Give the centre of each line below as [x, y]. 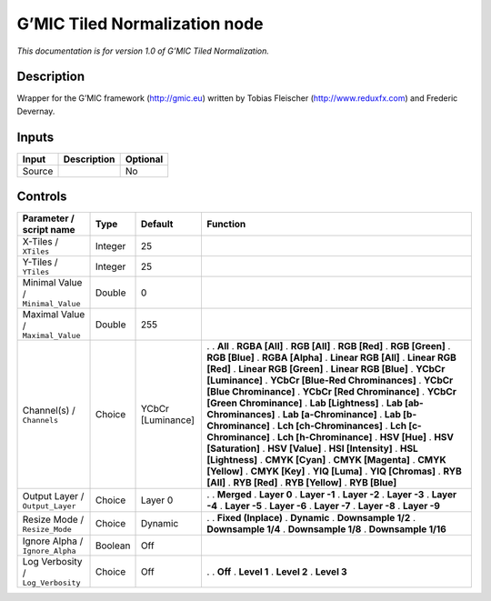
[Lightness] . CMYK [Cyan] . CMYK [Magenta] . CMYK [326, 460]
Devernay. [36, 111]
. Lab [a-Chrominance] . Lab [340, 415]
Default [157, 225]
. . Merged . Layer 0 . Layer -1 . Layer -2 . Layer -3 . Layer [332, 495]
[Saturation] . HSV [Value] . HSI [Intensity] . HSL [312, 448]
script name [49, 230]
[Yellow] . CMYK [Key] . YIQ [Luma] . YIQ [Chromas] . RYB [335, 471]
